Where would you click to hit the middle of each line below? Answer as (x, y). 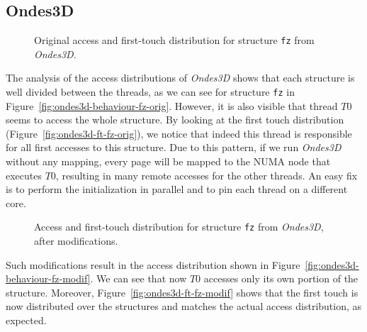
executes (24, 175)
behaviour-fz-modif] (48, 278)
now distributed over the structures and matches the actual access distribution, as (184, 306)
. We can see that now (139, 278)
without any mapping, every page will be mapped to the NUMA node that (168, 161)
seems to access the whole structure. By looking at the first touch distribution (175, 120)
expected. (26, 320)
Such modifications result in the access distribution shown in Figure (153, 264)
